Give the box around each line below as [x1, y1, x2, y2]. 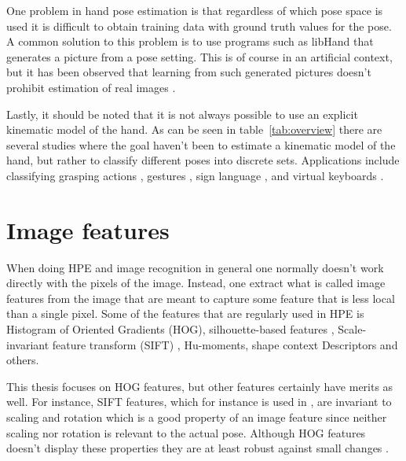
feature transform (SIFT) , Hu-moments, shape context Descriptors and [52, 336, 398, 352]
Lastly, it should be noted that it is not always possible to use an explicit [6, 105, 358, 122]
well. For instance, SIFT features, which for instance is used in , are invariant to [6, 393, 392, 410]
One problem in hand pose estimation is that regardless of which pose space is [6, 2, 383, 18]
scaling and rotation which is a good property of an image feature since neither [6, 409, 387, 425]
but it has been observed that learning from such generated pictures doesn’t [6, 64, 371, 80]
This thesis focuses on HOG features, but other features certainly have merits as [6, 378, 393, 394]
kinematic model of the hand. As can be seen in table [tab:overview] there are [6, 121, 382, 138]
